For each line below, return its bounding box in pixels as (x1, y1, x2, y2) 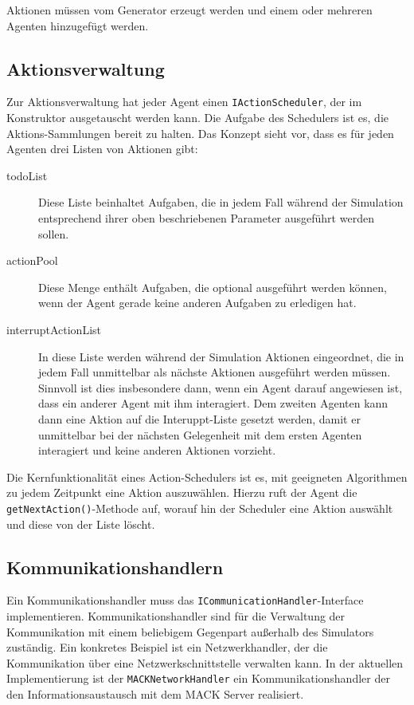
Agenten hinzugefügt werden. (6, 17, 149, 33)
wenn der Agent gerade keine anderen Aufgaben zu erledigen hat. (38, 294, 357, 311)
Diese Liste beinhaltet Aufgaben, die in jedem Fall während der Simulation (38, 194, 404, 211)
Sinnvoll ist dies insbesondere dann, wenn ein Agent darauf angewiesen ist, (38, 379, 403, 396)
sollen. (38, 225, 69, 242)
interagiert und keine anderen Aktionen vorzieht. (38, 442, 276, 459)
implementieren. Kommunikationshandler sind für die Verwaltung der (6, 608, 346, 624)
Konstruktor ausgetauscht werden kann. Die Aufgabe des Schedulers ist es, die (6, 109, 389, 126)
